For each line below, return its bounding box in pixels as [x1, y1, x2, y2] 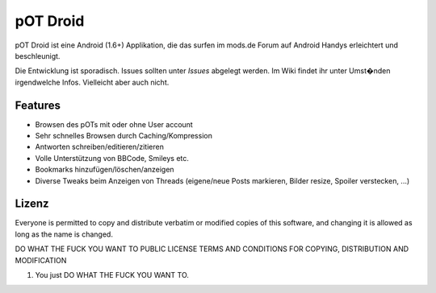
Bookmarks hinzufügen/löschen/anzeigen [35, 165, 174, 175]
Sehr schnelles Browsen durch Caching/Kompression [35, 131, 213, 141]
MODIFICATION [15, 255, 67, 265]
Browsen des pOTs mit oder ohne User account [35, 119, 193, 129]
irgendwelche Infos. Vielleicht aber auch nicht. [15, 77, 170, 87]
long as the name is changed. [15, 229, 113, 239]
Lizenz [15, 197, 49, 211]
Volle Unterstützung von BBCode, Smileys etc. [35, 153, 190, 163]
